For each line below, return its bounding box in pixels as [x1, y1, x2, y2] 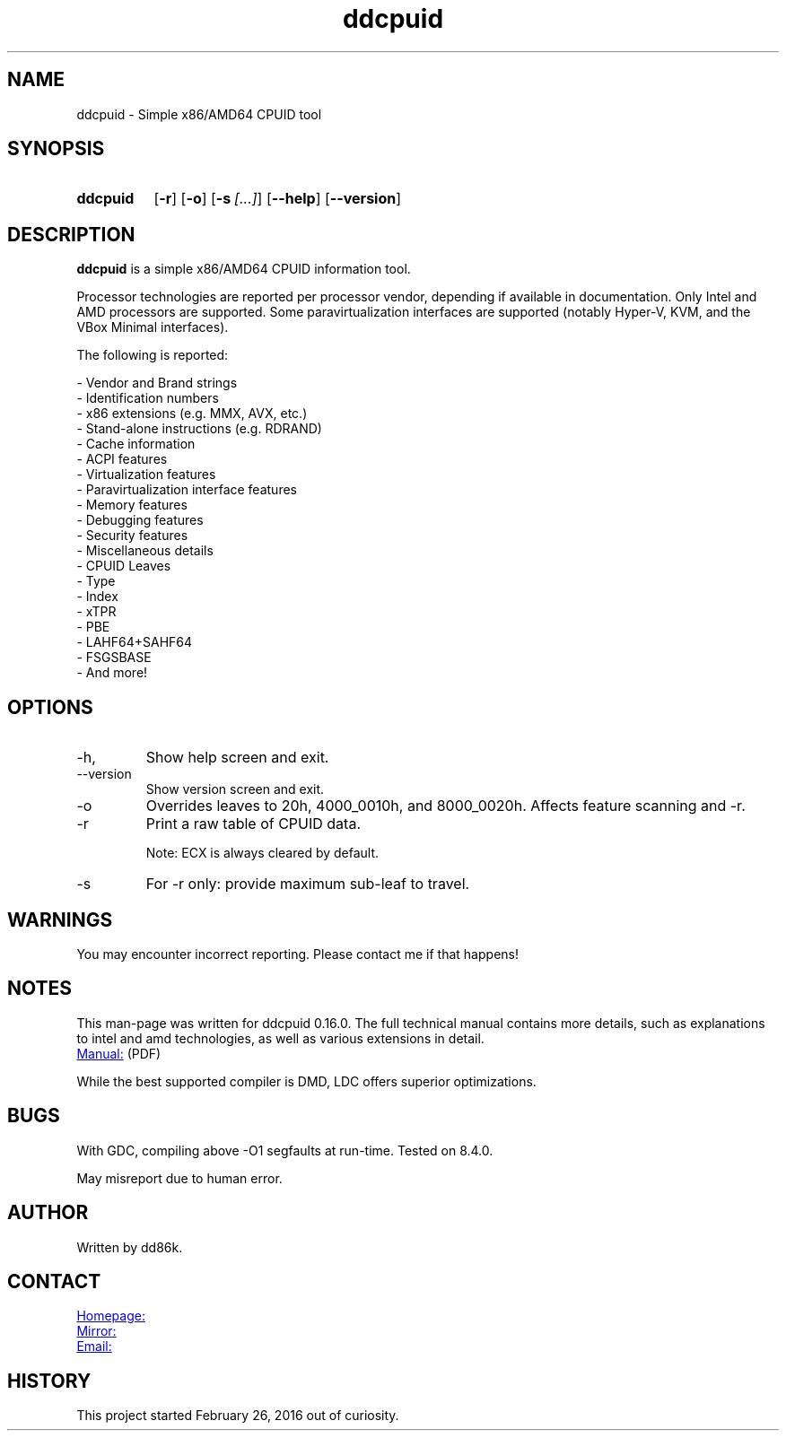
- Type [76, 573, 116, 589]
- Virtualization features [76, 466, 216, 483]
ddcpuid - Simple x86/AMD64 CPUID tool [76, 106, 322, 122]
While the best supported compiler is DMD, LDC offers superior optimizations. [76, 1073, 537, 1089]
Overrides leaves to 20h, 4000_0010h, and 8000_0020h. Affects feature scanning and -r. [145, 797, 746, 815]
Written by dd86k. [76, 1239, 183, 1255]
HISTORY [7, 1369, 92, 1392]
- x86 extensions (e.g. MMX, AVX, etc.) [76, 405, 308, 422]
